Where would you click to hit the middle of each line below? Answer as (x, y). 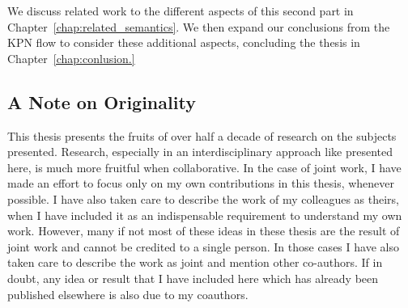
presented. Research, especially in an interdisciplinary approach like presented (200, 152)
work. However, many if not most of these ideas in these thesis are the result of (204, 231)
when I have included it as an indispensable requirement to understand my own (205, 215)
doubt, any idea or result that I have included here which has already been (193, 278)
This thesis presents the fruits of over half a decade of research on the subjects (202, 135)
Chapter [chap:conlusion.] (71, 58)
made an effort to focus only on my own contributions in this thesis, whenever (201, 183)
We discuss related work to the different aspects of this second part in (181, 11)
